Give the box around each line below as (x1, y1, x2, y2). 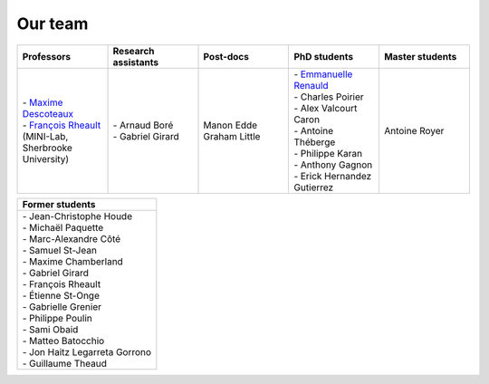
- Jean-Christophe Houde (22, 209, 133, 222)
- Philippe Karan (293, 147, 362, 159)
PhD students (293, 50, 353, 62)
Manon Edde (203, 119, 258, 131)
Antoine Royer (383, 124, 445, 137)
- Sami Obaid (22, 322, 79, 335)
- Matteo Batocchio (22, 334, 105, 347)
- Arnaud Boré (112, 119, 174, 131)
